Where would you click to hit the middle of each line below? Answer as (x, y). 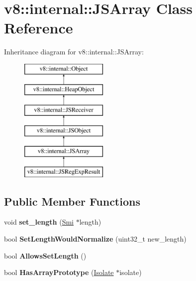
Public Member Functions (72, 201)
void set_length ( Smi (39, 222)
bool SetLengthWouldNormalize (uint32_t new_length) (95, 239)
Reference (39, 28)
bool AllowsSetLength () (45, 255)
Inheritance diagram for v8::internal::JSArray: (74, 52)
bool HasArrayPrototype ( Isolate (59, 272)
